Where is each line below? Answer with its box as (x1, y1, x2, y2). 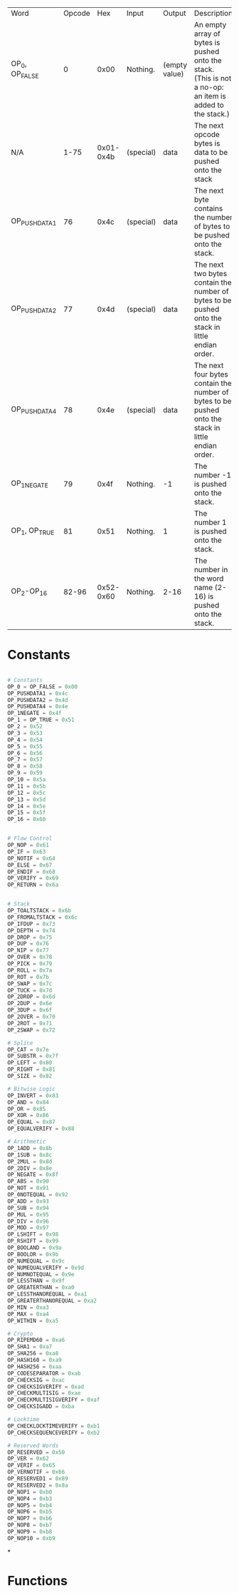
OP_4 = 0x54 (7, 736, 43, 743)
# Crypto (7, 1330, 33, 1337)
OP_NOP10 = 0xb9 (7, 1535, 55, 1542)
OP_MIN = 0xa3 (7, 1303, 50, 1311)
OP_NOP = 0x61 (7, 842, 50, 849)
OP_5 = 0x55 (7, 743, 43, 750)
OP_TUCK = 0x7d (7, 987, 53, 994)
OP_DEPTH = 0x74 (7, 927, 55, 934)
